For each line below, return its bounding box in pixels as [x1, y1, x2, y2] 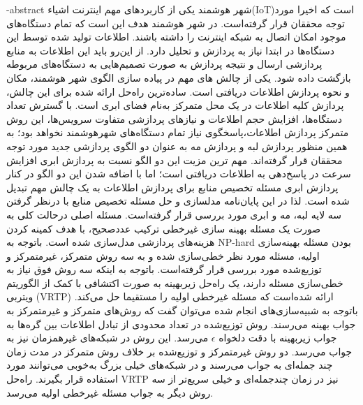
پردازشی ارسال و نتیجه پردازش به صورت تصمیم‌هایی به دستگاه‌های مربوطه [6, 57, 323, 71]
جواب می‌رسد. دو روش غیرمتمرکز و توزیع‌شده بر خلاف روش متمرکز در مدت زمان [6, 344, 353, 358]
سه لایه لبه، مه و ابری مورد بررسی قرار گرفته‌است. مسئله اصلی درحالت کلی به [6, 207, 342, 221]
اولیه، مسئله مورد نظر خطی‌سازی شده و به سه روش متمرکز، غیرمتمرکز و [6, 248, 320, 263]
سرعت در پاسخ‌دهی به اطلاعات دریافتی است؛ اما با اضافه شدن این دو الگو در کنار [6, 166, 351, 181]
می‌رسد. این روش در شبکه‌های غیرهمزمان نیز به [6, 330, 209, 345]
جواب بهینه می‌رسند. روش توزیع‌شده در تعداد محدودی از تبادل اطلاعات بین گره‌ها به [6, 316, 356, 331]
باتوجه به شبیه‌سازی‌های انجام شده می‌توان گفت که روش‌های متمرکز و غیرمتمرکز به [6, 303, 358, 318]
